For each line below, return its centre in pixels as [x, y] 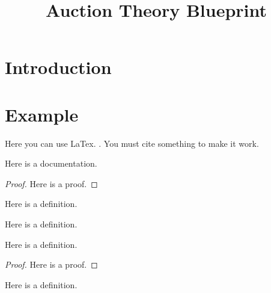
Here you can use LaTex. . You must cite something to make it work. [132, 143]
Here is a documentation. [51, 163]
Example [42, 114]
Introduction [58, 67]
